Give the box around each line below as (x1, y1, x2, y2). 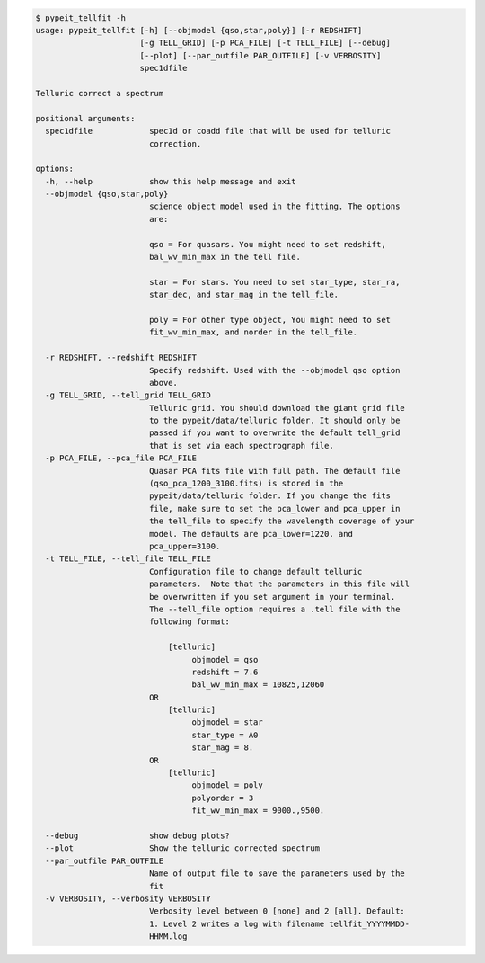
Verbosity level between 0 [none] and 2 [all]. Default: (148, 906, 406, 916)
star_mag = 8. (191, 743, 254, 753)
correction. (148, 138, 202, 148)
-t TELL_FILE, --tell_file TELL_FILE (45, 554, 211, 564)
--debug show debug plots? (45, 830, 231, 841)
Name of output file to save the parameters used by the (148, 869, 406, 878)
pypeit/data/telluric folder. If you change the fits (148, 491, 391, 501)
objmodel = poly (191, 780, 264, 790)
